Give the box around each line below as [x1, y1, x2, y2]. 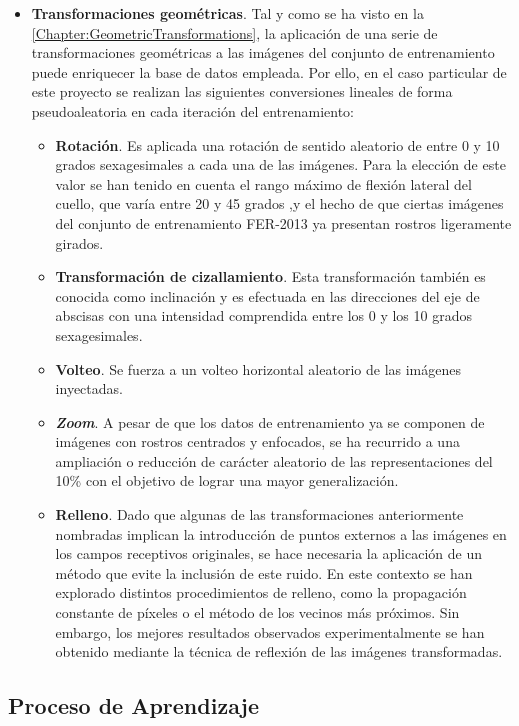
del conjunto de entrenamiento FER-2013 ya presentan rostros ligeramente [55, 212, 512, 233]
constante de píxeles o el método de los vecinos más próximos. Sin [55, 602, 460, 623]
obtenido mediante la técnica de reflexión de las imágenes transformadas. [55, 641, 503, 662]
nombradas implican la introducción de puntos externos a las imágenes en [55, 523, 507, 544]
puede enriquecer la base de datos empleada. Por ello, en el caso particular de [31, 61, 507, 82]
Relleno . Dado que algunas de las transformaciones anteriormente [55, 504, 464, 525]
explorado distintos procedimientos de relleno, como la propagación [55, 582, 467, 603]
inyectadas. [55, 378, 123, 399]
